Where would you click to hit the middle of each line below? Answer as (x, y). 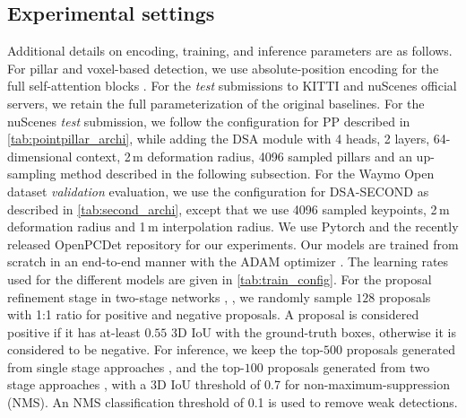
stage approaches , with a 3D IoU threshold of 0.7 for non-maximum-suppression (229, 384)
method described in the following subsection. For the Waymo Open (247, 174)
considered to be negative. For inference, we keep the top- (166, 349)
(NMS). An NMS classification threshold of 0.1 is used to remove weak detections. (233, 402)
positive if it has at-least (74, 331)
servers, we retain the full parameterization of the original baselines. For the (216, 103)
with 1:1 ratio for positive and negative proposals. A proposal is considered (213, 314)
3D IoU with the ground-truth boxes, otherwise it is (314, 331)
